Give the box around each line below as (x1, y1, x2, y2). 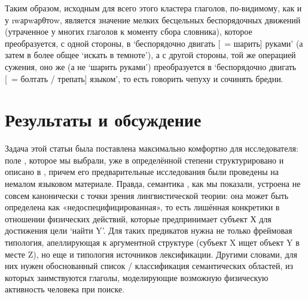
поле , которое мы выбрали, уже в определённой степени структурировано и (5, 153, 284, 166)
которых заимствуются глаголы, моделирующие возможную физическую (5, 271, 269, 283)
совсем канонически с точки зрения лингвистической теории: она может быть (5, 189, 289, 201)
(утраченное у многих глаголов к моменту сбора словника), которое (5, 25, 252, 38)
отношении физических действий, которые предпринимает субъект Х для (5, 212, 272, 225)
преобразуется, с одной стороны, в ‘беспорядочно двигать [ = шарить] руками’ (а (5, 37, 303, 49)
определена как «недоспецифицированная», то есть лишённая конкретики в (5, 201, 280, 213)
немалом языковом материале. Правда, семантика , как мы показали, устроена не (5, 177, 301, 190)
